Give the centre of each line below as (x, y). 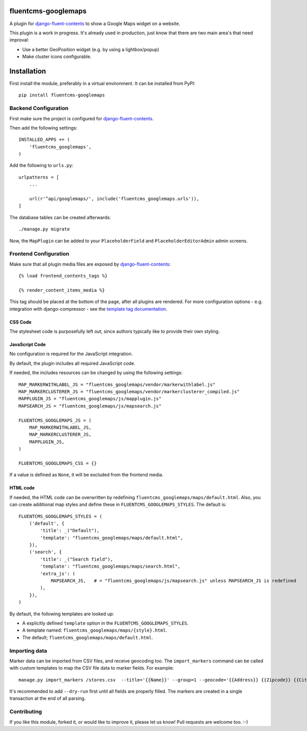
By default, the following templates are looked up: (62, 614)
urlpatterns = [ (39, 177)
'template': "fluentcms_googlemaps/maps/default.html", (112, 538)
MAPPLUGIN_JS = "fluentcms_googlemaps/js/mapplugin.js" (90, 399)
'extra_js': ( (58, 574)
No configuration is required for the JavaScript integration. (71, 354)
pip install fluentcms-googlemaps (62, 95)
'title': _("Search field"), (77, 559)
